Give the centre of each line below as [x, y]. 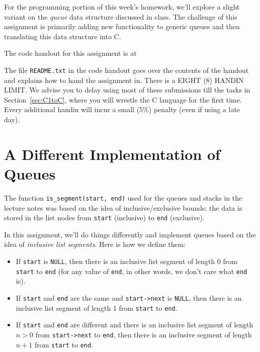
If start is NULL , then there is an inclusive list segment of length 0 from [126, 261]
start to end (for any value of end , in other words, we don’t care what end [132, 271]
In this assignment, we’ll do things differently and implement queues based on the [130, 234]
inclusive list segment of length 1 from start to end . [97, 307]
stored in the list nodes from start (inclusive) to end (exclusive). [104, 217]
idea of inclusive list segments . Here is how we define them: [95, 244]
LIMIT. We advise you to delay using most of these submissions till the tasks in [127, 90]
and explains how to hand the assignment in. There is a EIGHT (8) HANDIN [124, 80]
